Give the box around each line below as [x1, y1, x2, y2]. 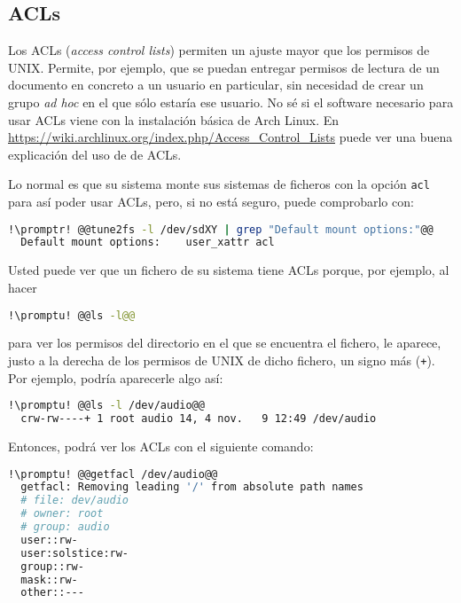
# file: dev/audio [20, 494, 129, 507]
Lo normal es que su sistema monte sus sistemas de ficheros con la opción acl [8, 175, 430, 193]
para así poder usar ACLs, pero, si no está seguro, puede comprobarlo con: [8, 192, 414, 211]
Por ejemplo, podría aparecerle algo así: [8, 368, 223, 387]
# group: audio [20, 521, 110, 534]
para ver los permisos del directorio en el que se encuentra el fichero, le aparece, [8, 333, 441, 352]
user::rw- [20, 533, 78, 546]
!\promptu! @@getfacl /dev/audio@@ [8, 467, 218, 481]
